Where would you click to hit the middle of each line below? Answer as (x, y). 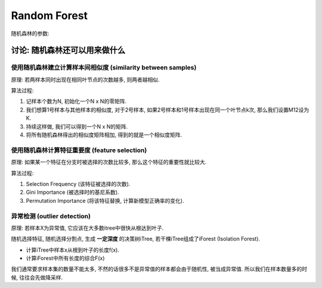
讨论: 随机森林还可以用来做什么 (68, 50)
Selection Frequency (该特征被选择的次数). (78, 184)
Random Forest (49, 16)
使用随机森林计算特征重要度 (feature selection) (79, 150)
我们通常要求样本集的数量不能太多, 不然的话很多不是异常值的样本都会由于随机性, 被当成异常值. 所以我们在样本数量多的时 (159, 269)
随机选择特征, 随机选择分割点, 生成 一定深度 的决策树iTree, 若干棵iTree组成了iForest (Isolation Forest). (136, 239)
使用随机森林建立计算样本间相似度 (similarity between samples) (104, 67)
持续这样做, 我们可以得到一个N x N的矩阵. (77, 126)
